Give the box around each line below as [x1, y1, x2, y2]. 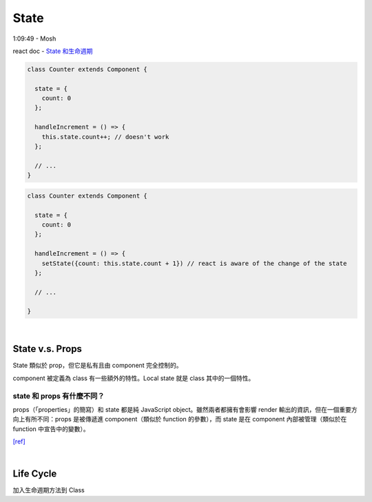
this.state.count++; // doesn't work [41, 133, 169, 140]
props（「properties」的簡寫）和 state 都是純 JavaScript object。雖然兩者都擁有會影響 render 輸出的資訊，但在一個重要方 [12, 405, 358, 413]
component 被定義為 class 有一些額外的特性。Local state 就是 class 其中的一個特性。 [12, 374, 255, 382]
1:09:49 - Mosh [12, 34, 56, 43]
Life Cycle [12, 468, 57, 480]
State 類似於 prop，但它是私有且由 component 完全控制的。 [12, 362, 183, 370]
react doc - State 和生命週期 [12, 47, 93, 55]
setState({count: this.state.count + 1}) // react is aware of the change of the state [41, 259, 347, 267]
